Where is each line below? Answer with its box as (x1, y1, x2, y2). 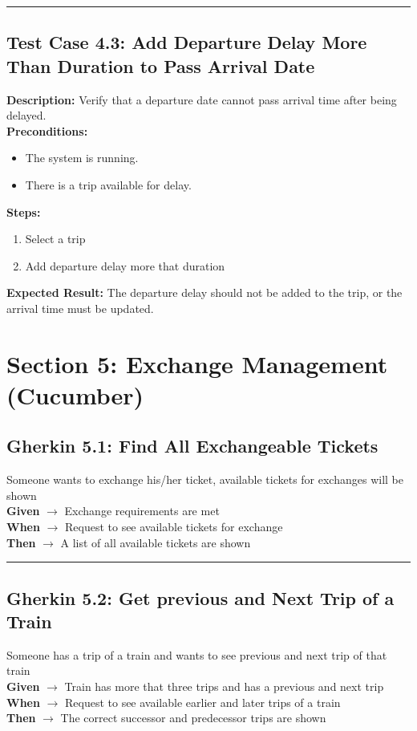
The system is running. (25, 149, 139, 166)
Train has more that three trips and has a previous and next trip (64, 678, 384, 695)
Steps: (6, 203, 41, 220)
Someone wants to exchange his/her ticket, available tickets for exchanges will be (6, 471, 403, 488)
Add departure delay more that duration (25, 257, 225, 274)
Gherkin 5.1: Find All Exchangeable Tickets (6, 433, 379, 458)
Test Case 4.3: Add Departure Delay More (6, 30, 367, 55)
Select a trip (25, 230, 86, 247)
